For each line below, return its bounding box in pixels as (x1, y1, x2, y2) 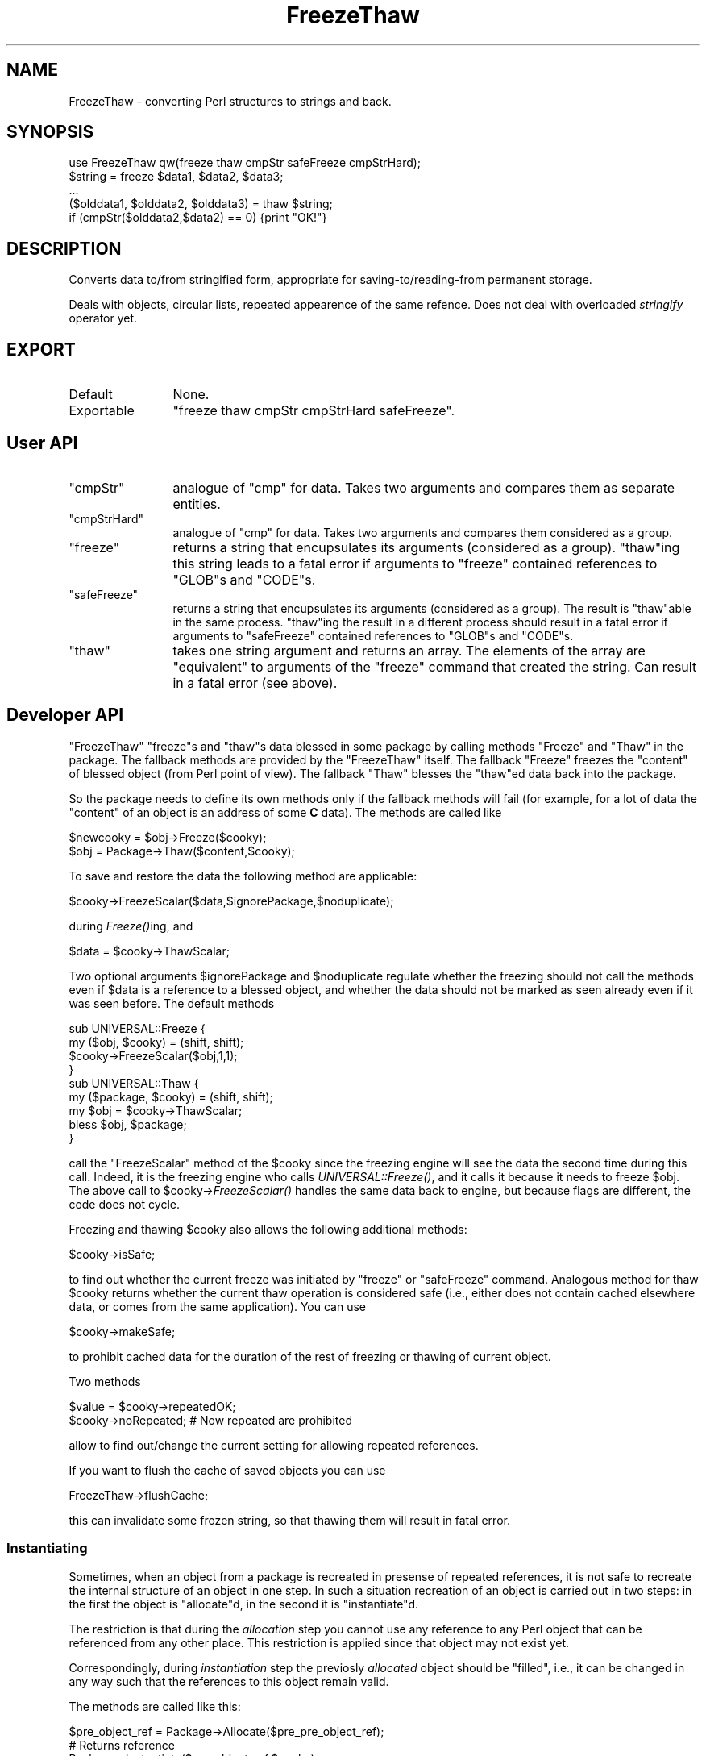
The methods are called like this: (69, 1699, 241, 1713)
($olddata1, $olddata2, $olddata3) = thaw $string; (69, 197, 333, 211)
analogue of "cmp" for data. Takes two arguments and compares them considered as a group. (172, 525, 673, 539)
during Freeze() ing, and (69, 918, 193, 933)
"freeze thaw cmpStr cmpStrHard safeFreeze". (172, 402, 455, 419)
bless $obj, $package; (69, 1117, 187, 1131)
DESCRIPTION (6, 238, 122, 259)
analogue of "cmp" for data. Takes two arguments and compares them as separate (172, 479, 675, 496)
